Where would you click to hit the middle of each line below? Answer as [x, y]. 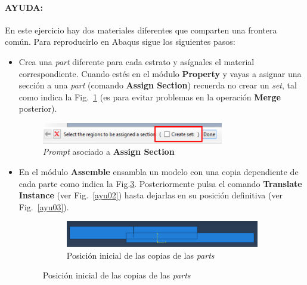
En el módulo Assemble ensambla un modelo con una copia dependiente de [159, 172]
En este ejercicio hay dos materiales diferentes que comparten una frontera [141, 30]
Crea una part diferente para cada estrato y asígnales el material [137, 61]
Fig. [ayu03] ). [44, 206]
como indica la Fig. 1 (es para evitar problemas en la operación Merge [150, 96]
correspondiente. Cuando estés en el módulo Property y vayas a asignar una [160, 73]
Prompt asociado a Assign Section [108, 151]
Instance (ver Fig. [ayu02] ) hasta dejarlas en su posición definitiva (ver [151, 195]
